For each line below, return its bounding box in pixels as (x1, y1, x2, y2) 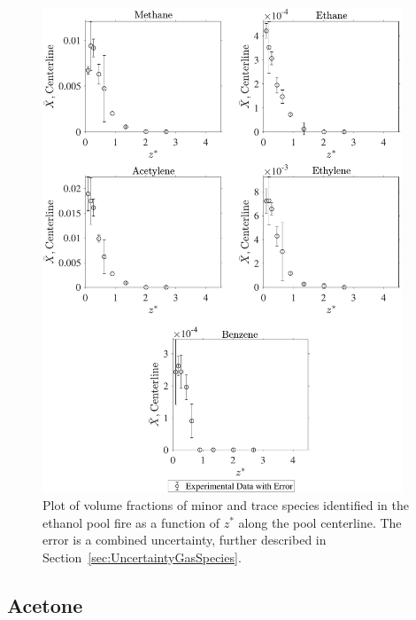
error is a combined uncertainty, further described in (42, 530, 327, 549)
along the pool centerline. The (238, 513, 402, 531)
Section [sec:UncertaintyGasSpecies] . (42, 547, 242, 566)
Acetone (7, 591, 83, 618)
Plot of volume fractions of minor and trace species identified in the (42, 496, 409, 514)
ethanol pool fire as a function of (42, 513, 220, 531)
